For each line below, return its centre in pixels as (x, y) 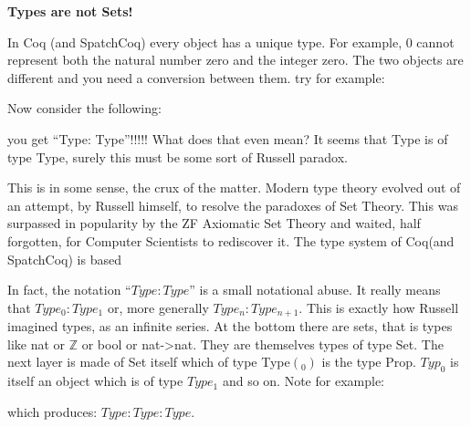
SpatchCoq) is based (64, 259)
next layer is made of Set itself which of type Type (149, 362)
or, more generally (158, 307)
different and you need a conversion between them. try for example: (196, 77)
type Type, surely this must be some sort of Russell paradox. (178, 156)
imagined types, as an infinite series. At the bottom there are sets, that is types (230, 326)
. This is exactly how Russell (379, 307)
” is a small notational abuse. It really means (315, 290)
